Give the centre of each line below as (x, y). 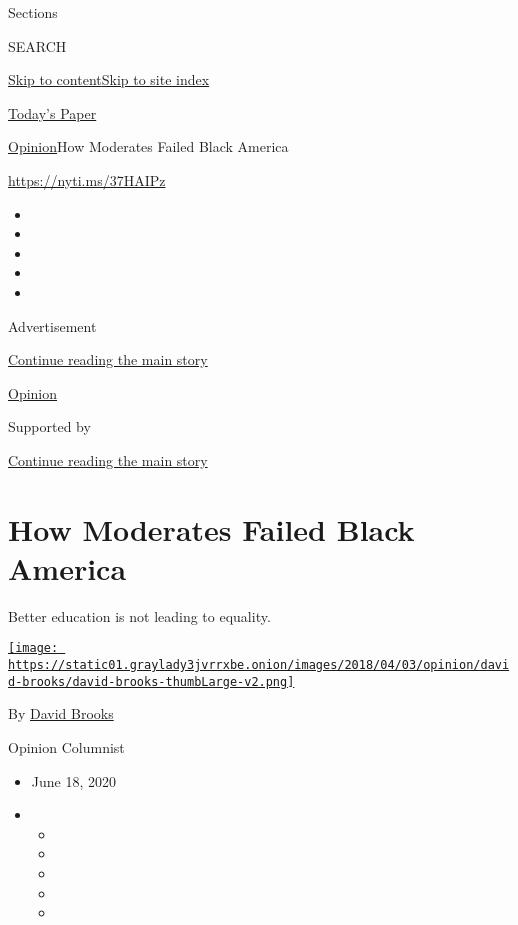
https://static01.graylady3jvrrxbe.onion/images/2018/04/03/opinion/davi (259, 665)
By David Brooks (61, 713)
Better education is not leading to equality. (139, 615)
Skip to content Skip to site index (109, 79)
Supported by (49, 426)
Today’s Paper (52, 112)
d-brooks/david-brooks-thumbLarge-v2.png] (151, 681)
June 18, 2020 (73, 780)
